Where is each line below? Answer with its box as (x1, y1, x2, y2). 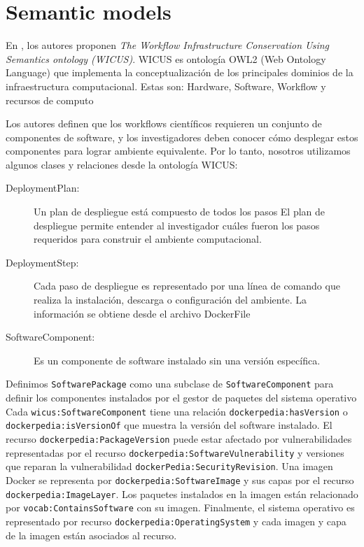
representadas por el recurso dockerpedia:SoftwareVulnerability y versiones (6, 445, 344, 460)
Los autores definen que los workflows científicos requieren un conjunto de (6, 116, 322, 131)
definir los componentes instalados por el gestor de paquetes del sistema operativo (6, 390, 357, 405)
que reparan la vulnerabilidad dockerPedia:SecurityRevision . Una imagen (6, 459, 333, 474)
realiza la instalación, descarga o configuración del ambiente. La (34, 292, 307, 307)
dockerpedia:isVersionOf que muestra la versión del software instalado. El (6, 418, 332, 432)
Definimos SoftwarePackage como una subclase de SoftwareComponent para (6, 376, 334, 391)
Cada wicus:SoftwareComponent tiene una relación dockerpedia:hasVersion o (6, 404, 348, 418)
